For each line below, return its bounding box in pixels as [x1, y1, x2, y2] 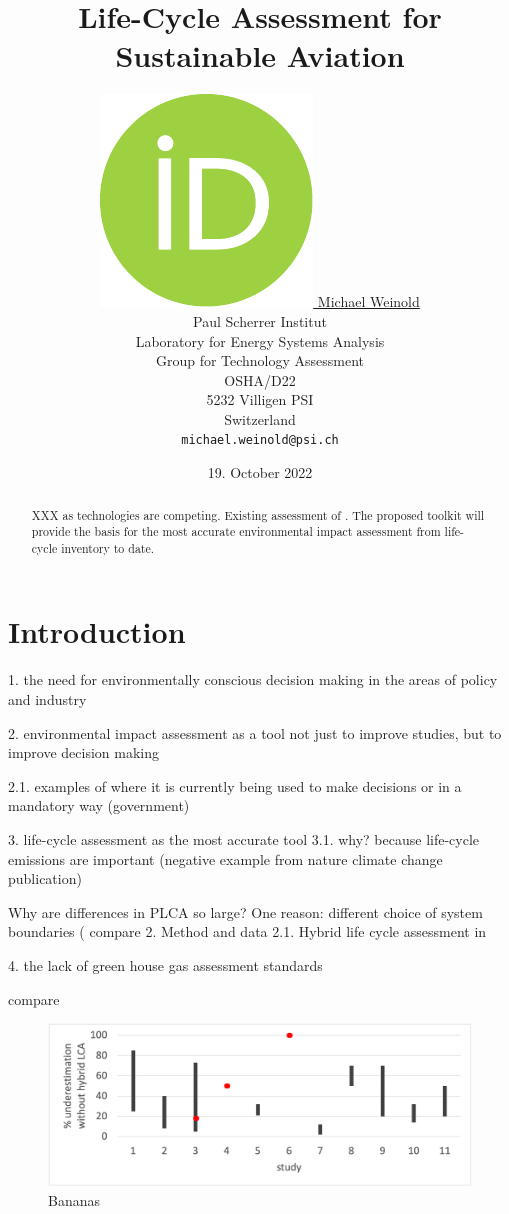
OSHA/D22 [224, 369, 296, 390]
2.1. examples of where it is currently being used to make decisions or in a [8, 775, 462, 796]
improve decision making [8, 742, 160, 763]
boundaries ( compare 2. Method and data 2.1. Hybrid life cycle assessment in [8, 921, 487, 942]
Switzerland [224, 408, 296, 429]
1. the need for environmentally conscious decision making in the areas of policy [8, 669, 498, 690]
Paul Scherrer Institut [193, 310, 327, 331]
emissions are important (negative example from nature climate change [8, 848, 443, 869]
